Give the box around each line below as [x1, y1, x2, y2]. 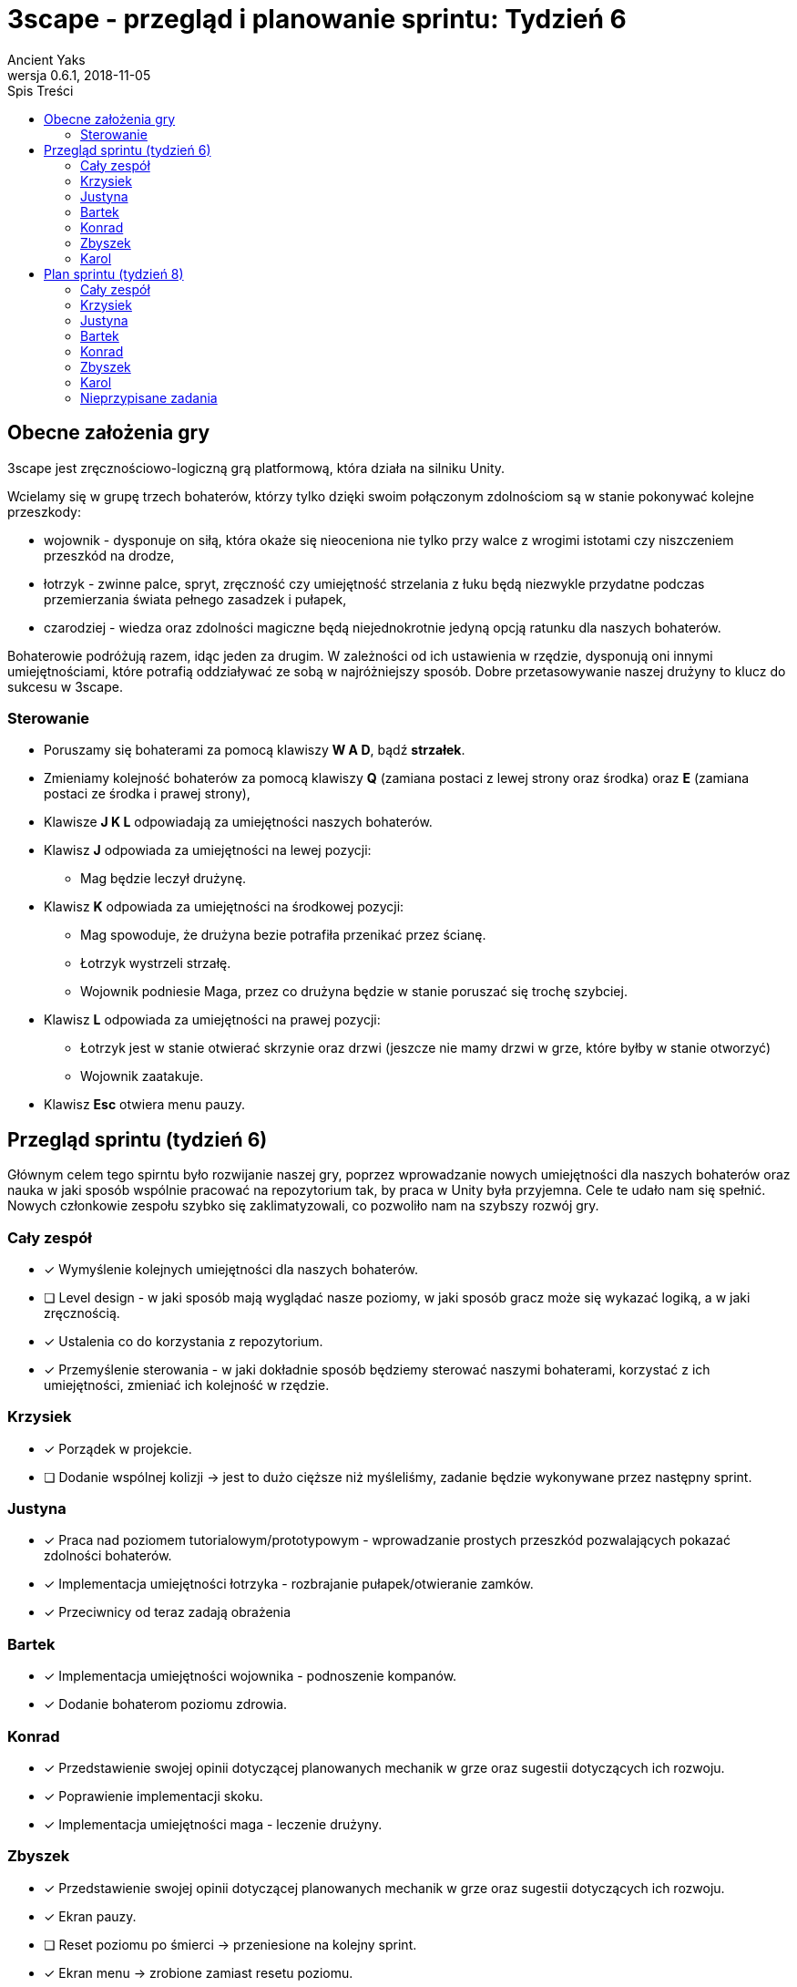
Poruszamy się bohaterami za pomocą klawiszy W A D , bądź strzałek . [44, 742, 465, 758]
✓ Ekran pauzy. [44, 1908, 137, 1924]
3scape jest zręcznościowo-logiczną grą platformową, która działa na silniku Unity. [7, 459, 506, 476]
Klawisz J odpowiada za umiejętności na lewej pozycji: [44, 842, 372, 859]
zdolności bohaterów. [44, 1548, 172, 1564]
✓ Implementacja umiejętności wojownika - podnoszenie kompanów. [44, 1668, 457, 1684]
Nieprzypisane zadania [80, 389, 218, 406]
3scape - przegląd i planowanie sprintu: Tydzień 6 [7, 4, 627, 35]
